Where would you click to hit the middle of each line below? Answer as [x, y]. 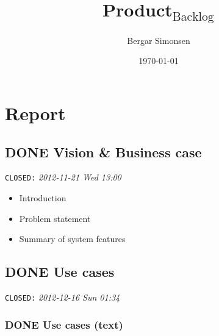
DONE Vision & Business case [103, 152]
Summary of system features [72, 239]
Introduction [43, 198]
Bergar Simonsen [159, 40]
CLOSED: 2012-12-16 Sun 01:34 [63, 297]
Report [35, 113]
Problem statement [55, 218]
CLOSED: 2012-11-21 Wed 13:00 [63, 177]
